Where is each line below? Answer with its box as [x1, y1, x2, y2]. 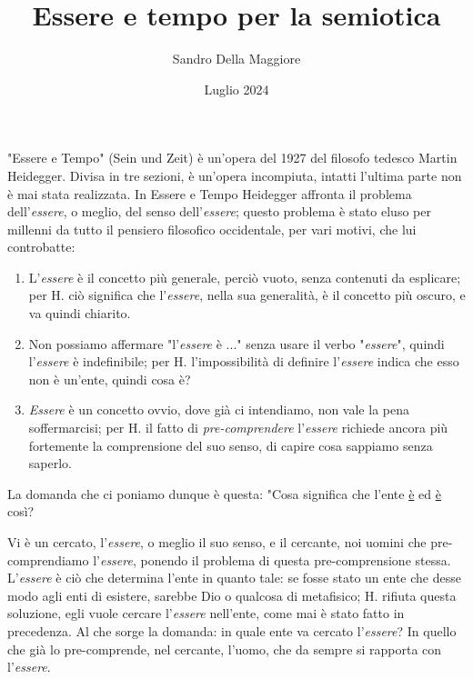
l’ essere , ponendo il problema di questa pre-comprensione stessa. [93, 550, 451, 569]
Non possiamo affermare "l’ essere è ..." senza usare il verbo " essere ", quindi [28, 334, 445, 353]
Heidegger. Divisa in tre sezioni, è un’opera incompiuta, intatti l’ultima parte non [7, 165, 462, 185]
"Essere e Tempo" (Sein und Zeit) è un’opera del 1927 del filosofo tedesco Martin [7, 148, 458, 167]
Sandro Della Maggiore [172, 49, 301, 68]
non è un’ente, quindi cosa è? [28, 369, 191, 388]
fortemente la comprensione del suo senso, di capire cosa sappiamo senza [28, 435, 433, 454]
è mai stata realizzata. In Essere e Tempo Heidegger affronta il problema [7, 184, 412, 203]
